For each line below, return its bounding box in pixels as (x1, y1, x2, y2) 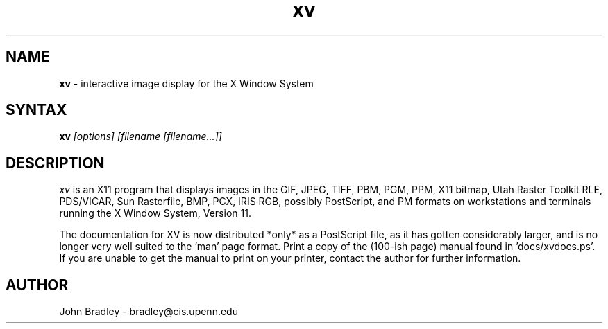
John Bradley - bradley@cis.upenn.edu (59, 305, 238, 318)
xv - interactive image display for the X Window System (59, 77, 314, 89)
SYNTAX (6, 101, 67, 119)
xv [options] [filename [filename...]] (59, 130, 222, 143)
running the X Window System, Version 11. (59, 207, 251, 220)
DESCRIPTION (6, 154, 105, 172)
